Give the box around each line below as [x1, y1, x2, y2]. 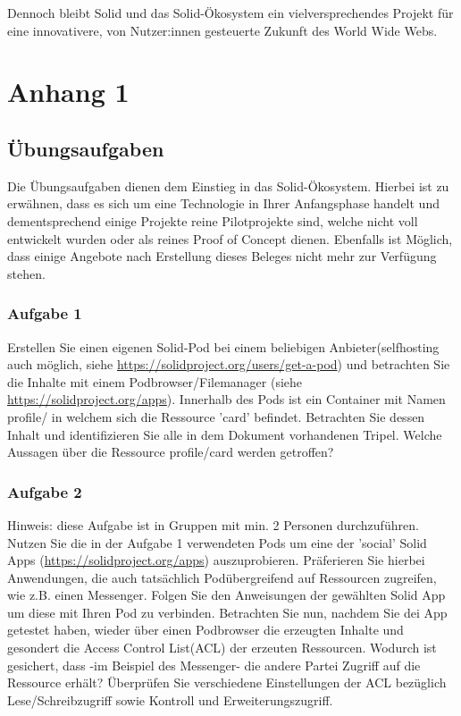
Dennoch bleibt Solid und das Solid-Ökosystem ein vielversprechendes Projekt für [7, 4, 454, 21]
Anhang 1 [7, 73, 130, 110]
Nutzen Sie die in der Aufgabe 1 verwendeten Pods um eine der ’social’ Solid [7, 533, 427, 552]
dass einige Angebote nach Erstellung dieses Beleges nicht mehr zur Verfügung [7, 247, 437, 265]
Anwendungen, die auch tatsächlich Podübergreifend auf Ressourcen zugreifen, [7, 568, 437, 586]
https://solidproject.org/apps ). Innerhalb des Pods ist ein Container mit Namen [7, 390, 446, 409]
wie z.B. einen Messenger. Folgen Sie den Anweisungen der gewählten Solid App [7, 585, 446, 604]
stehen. [7, 264, 46, 282]
